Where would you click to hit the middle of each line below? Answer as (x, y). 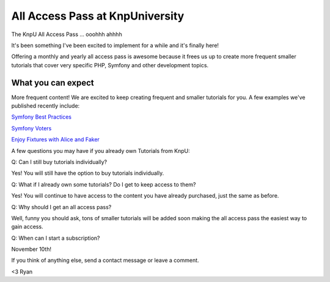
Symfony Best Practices (41, 117)
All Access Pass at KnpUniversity (98, 16)
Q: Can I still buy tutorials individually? (59, 161)
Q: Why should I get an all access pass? (61, 207)
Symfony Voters (31, 128)
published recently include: (46, 106)
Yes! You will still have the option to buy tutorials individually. (88, 173)
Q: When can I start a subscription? (56, 238)
